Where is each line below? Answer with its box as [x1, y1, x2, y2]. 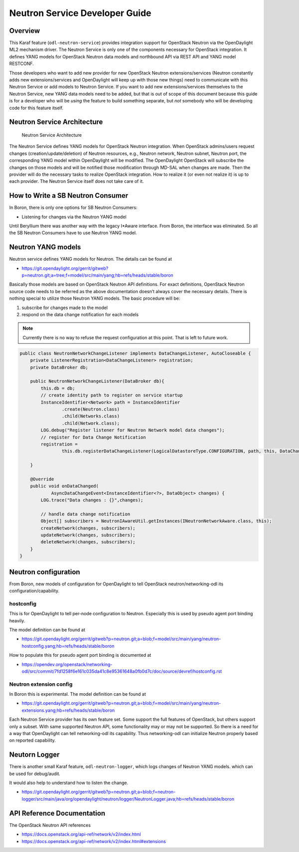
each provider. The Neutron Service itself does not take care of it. [9, 178, 144, 184]
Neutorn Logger [9, 751, 60, 759]
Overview [9, 26, 40, 35]
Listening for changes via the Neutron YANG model [21, 214, 127, 220]
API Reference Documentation [9, 809, 106, 818]
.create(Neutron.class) [61, 406, 120, 412]
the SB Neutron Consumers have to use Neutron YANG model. [9, 230, 137, 236]
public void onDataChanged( [30, 483, 99, 489]
